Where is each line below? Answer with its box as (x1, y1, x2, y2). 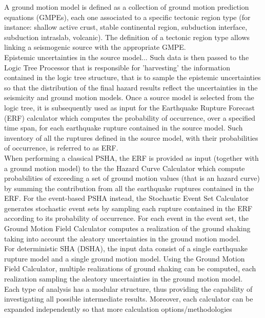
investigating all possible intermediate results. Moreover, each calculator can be (4, 293, 253, 304)
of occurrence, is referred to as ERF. (4, 142, 118, 153)
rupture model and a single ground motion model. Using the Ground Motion (4, 253, 245, 264)
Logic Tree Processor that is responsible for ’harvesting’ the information (4, 62, 230, 72)
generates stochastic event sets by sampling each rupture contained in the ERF (4, 202, 253, 213)
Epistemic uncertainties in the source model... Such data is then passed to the (4, 51, 249, 62)
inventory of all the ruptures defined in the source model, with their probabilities (4, 132, 258, 143)
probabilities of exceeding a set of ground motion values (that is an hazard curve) (4, 173, 260, 183)
